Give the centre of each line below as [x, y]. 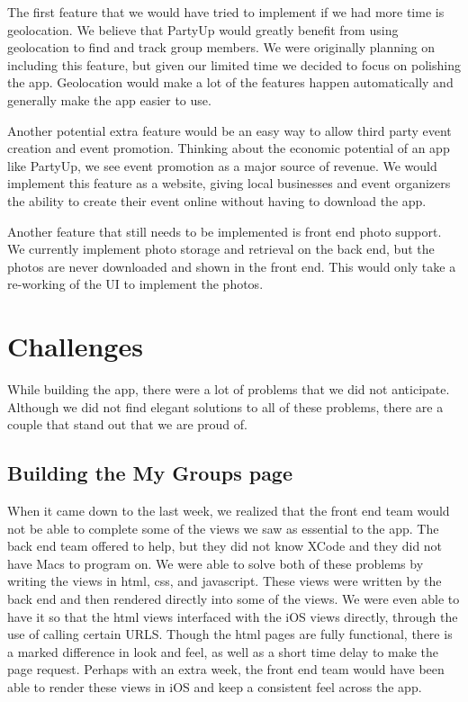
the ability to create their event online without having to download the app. [217, 200]
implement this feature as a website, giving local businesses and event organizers [229, 183]
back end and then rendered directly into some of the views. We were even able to [234, 598]
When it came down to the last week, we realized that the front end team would [229, 511]
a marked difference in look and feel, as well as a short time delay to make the [223, 651]
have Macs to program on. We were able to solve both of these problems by [216, 563]
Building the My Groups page [150, 473]
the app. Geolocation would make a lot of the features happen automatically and [230, 82]
